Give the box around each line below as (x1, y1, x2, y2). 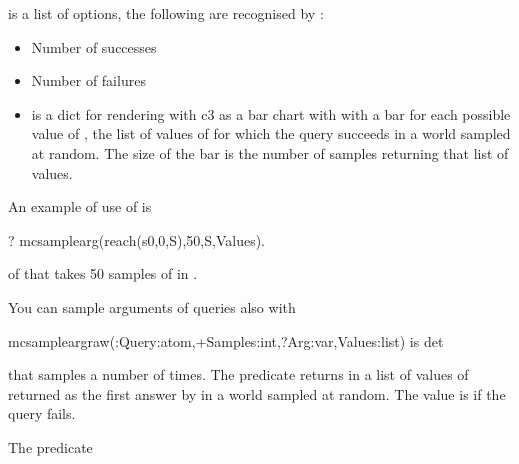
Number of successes (31, 36, 157, 57)
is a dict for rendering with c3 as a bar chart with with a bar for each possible (31, 103, 511, 124)
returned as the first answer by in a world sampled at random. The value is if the (8, 383, 506, 404)
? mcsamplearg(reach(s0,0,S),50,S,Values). (8, 229, 265, 250)
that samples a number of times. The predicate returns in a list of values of (8, 364, 469, 385)
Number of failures (31, 70, 146, 91)
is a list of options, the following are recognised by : (8, 3, 324, 23)
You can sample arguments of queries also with (8, 296, 296, 317)
